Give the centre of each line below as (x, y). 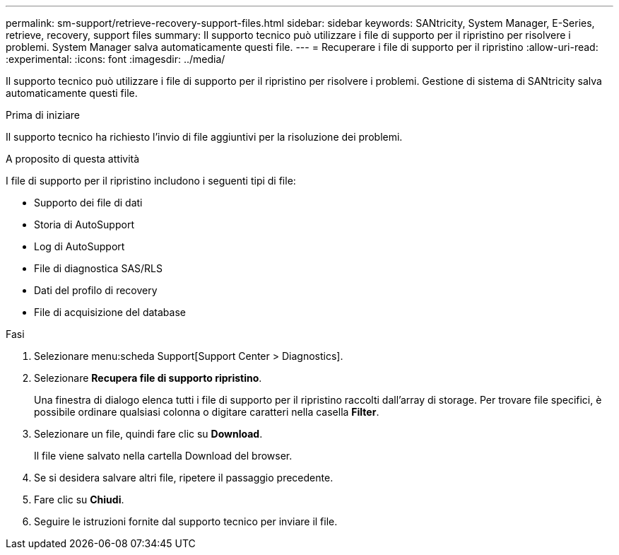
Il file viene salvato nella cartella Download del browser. (163, 456)
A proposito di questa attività (73, 159)
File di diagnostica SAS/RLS (98, 268)
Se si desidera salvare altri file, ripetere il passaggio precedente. (184, 478)
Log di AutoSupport (79, 246)
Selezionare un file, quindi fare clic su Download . (148, 434)
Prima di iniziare (43, 115)
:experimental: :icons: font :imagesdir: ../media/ (116, 59)
